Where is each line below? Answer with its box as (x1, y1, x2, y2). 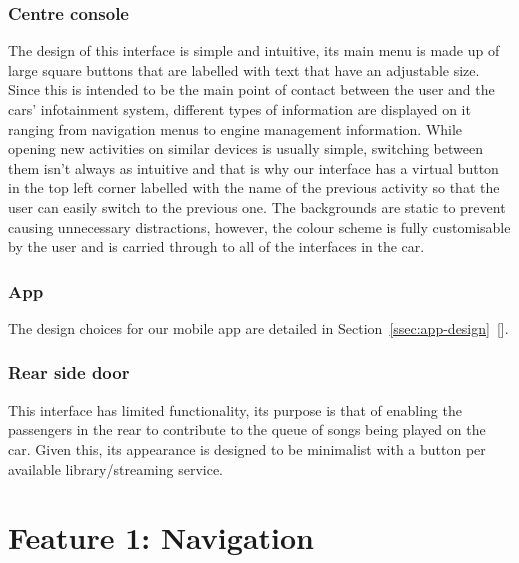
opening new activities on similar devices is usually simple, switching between (8, 138, 483, 159)
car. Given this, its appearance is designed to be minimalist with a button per (8, 438, 486, 459)
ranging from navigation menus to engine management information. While (8, 118, 463, 139)
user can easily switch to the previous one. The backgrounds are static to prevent (8, 196, 506, 217)
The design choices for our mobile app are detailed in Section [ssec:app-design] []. (8, 317, 509, 338)
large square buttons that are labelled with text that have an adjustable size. (8, 59, 480, 80)
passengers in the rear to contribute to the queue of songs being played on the (8, 419, 486, 440)
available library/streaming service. (8, 458, 223, 479)
